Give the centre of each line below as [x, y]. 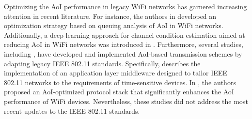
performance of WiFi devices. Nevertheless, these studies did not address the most [126, 101]
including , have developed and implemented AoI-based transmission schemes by [123, 53]
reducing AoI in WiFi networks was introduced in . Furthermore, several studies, [124, 44]
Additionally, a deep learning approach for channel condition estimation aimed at [125, 35]
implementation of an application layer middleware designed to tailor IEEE [116, 73]
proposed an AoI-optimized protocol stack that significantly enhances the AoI [119, 92]
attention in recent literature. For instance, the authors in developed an [110, 16]
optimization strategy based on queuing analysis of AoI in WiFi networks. [114, 25]
